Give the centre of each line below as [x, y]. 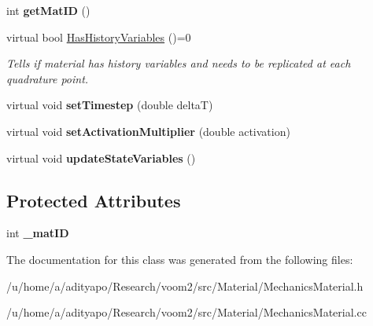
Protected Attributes [94, 200]
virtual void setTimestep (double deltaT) [110, 105]
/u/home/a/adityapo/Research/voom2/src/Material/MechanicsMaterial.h [185, 286]
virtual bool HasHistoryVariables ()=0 [99, 37]
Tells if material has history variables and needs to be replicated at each [179, 63]
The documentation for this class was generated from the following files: [180, 259]
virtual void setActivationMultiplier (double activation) [148, 131]
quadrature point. [48, 78]
